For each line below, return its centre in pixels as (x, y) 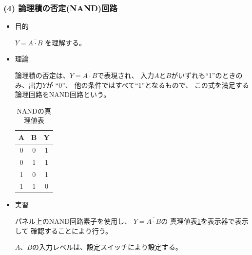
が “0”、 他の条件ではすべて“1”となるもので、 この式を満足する (147, 85)
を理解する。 (65, 42)
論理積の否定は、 (42, 75)
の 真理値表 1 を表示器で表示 (205, 221)
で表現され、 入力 (126, 75)
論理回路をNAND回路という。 (63, 94)
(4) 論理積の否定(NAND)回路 (60, 8)
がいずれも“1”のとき (204, 75)
